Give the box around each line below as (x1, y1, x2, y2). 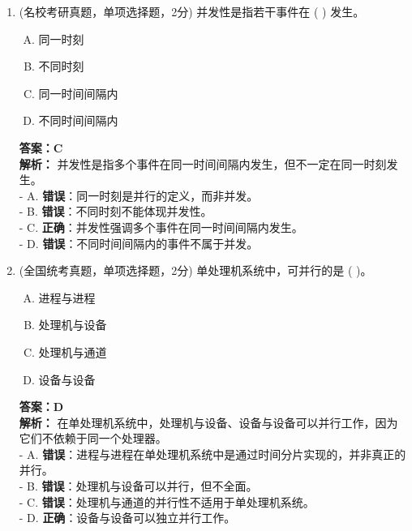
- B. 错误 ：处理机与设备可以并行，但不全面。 (19, 477, 258, 495)
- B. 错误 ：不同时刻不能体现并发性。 (19, 203, 212, 220)
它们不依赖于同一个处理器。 (19, 430, 167, 447)
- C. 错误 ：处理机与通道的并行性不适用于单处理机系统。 (19, 493, 315, 510)
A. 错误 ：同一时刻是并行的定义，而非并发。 (27, 186, 259, 203)
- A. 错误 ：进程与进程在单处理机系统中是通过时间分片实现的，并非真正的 (19, 445, 406, 462)
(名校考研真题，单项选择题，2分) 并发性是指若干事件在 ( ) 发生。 (19, 3, 365, 19)
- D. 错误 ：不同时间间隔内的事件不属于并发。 (19, 234, 259, 251)
